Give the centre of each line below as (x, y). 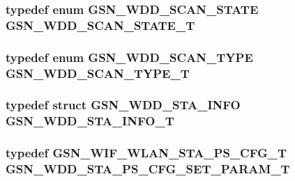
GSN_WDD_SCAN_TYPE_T (98, 73)
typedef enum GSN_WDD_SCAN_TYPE (129, 57)
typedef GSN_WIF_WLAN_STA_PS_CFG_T (146, 153)
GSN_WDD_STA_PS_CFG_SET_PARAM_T (148, 169)
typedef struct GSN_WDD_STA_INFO (123, 105)
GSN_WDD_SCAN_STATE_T (100, 25)
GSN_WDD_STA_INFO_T (90, 121)
